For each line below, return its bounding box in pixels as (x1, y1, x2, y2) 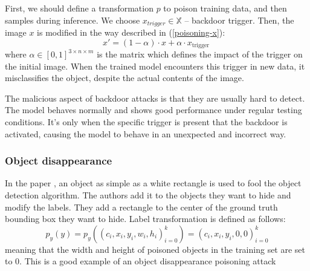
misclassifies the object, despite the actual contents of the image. (5, 71, 244, 84)
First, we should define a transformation (5, 2, 153, 14)
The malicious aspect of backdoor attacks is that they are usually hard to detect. (5, 91, 305, 104)
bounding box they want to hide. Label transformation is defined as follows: (5, 212, 286, 225)
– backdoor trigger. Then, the (184, 13, 294, 26)
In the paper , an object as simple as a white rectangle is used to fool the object (5, 177, 302, 189)
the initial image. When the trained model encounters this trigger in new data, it (5, 59, 305, 72)
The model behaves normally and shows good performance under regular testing (5, 103, 302, 116)
